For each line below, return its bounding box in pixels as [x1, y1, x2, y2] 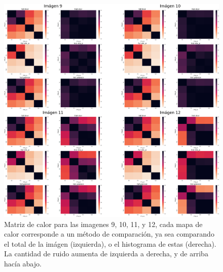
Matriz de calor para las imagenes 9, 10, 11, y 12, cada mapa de [4, 218, 203, 229]
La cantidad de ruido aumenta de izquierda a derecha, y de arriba [4, 248, 208, 259]
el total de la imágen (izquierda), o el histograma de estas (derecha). [4, 238, 216, 249]
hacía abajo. [4, 258, 42, 269]
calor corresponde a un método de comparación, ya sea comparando [4, 229, 214, 239]
